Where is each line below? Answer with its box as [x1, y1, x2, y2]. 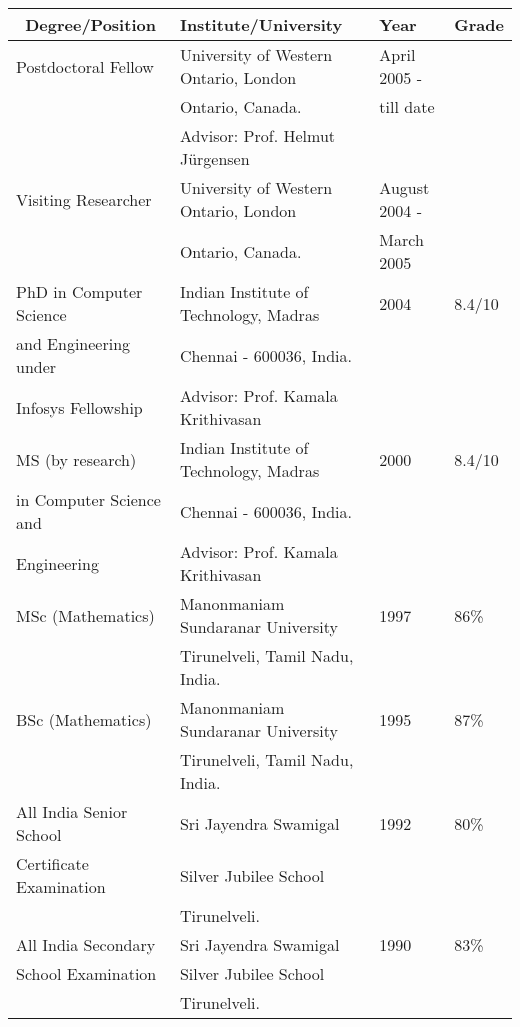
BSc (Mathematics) [16, 707, 152, 731]
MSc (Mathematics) [16, 603, 155, 627]
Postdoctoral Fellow [16, 54, 154, 78]
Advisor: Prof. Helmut [179, 124, 336, 148]
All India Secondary [16, 933, 156, 957]
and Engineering [16, 332, 131, 356]
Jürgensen [179, 147, 250, 171]
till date [379, 95, 435, 119]
